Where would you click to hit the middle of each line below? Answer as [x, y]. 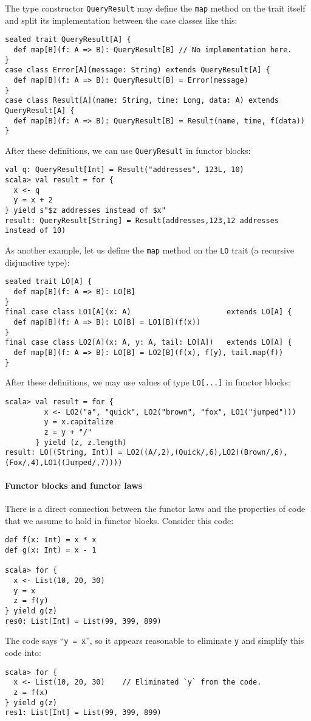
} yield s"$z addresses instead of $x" [85, 211]
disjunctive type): [37, 262]
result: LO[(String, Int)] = [64, 453]
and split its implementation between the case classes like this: [121, 20]
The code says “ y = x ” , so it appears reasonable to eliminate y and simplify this [155, 640]
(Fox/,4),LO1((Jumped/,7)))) [64, 462]
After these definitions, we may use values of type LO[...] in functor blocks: [148, 382]
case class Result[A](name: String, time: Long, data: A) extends [142, 101]
